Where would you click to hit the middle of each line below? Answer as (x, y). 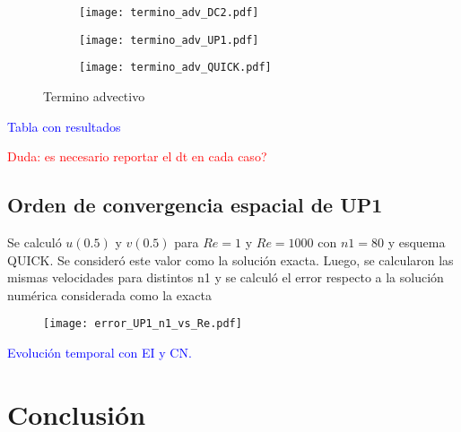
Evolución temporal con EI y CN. (100, 352)
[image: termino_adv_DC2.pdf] (169, 13)
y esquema (417, 242)
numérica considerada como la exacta (110, 294)
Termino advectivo (94, 95)
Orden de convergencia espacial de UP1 (195, 205)
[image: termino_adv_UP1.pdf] (169, 40)
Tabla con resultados (64, 126)
